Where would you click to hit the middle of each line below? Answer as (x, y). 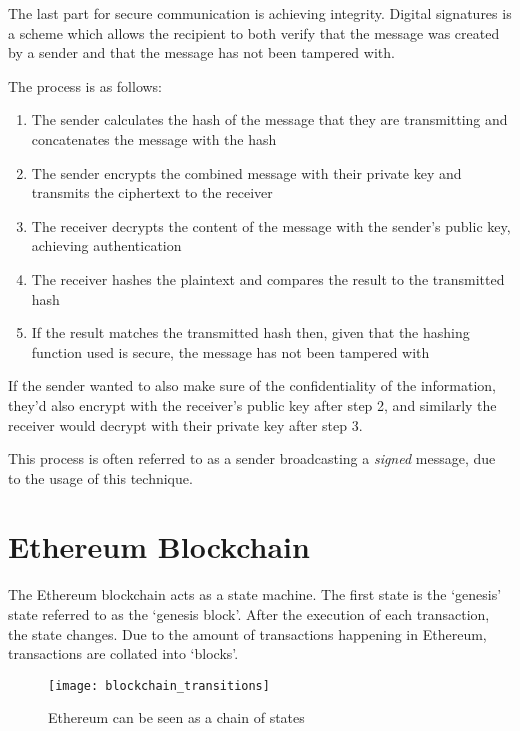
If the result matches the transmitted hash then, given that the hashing (250, 332)
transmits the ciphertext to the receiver (152, 192)
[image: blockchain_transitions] (159, 685)
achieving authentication (106, 245)
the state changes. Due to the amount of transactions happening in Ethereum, (247, 633)
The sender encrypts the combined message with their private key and (246, 172)
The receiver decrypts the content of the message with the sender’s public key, (271, 225)
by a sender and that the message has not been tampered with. (201, 52)
